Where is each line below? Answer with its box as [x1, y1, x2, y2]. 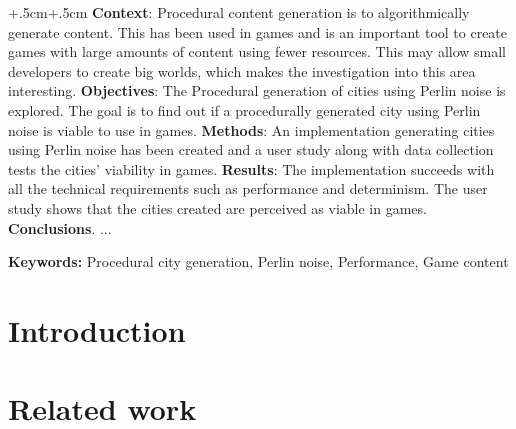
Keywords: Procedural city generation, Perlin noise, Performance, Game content [8, 251, 509, 272]
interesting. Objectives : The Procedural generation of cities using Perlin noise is [8, 80, 506, 101]
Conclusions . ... [8, 217, 112, 238]
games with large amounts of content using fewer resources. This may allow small [8, 41, 507, 62]
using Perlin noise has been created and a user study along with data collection [8, 139, 494, 160]
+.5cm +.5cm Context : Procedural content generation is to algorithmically [8, 2, 470, 22]
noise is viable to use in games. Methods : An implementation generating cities [8, 119, 495, 140]
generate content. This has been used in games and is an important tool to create [8, 21, 508, 42]
